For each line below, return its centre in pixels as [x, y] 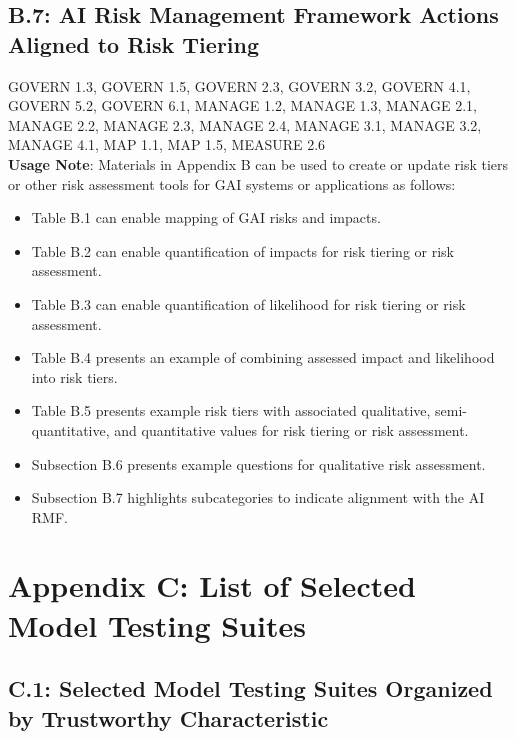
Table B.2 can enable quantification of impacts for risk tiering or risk [242, 250]
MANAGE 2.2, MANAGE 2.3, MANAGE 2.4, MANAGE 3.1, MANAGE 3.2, [245, 124]
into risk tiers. [74, 376]
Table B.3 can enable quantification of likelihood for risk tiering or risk [248, 303]
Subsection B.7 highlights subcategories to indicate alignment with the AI [258, 497]
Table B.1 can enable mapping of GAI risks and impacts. [206, 217]
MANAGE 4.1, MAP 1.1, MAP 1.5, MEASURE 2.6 [167, 144]
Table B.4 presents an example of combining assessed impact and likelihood [263, 357]
